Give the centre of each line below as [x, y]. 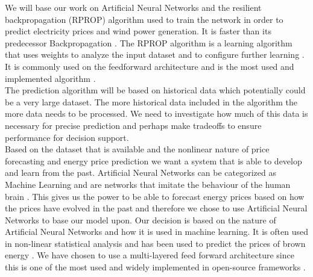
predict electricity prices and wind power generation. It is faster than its [138, 31]
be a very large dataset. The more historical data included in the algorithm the [151, 101]
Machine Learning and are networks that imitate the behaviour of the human [148, 184]
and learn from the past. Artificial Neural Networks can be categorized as [141, 173]
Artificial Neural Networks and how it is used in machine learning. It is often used [156, 232]
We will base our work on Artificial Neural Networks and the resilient [133, 7]
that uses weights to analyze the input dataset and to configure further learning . [155, 54]
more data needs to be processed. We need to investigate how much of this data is [156, 114]
